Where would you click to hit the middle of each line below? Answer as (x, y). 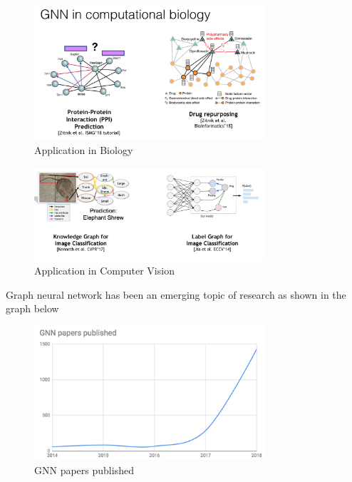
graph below (32, 308)
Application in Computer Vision (104, 271)
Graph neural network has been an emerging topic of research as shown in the (176, 294)
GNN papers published (84, 470)
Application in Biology (84, 150)
